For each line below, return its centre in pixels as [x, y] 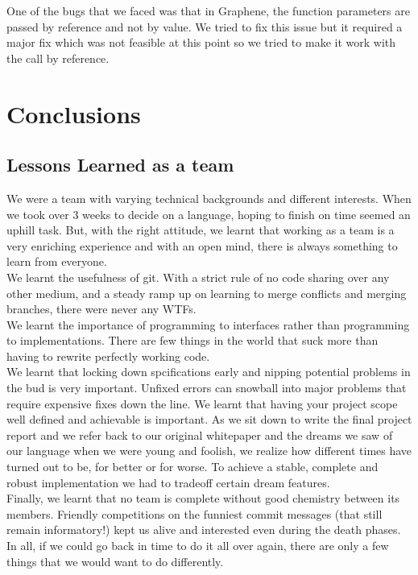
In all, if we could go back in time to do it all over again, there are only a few [198, 546]
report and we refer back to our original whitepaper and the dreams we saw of [200, 434]
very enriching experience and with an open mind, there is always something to [202, 245]
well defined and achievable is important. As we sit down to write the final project [209, 419]
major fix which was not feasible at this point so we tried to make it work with [201, 42]
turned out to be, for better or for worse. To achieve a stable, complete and [192, 467]
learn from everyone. [57, 261]
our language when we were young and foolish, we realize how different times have [209, 451]
